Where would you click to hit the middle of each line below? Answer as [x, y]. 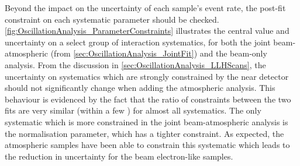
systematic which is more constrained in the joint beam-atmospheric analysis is [146, 121]
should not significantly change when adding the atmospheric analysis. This [140, 88]
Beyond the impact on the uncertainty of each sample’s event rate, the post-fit [145, 8]
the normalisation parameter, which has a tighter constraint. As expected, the [144, 133]
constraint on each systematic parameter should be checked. [112, 19]
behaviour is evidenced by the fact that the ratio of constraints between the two [148, 99]
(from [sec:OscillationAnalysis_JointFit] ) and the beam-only [159, 53]
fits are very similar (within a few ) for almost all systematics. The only [133, 110]
